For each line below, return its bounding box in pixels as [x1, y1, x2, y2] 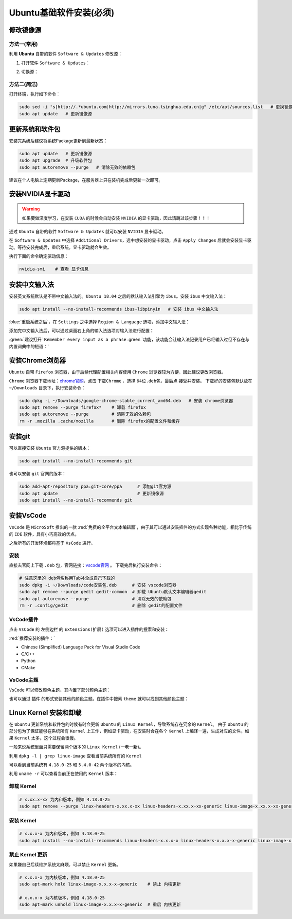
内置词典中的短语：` [9, 343, 49, 349]
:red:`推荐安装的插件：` [9, 635, 55, 641]
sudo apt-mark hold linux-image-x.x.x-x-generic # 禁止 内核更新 [19, 881, 181, 887]
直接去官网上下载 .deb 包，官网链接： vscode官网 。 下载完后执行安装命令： [9, 562, 163, 568]
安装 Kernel [9, 817, 36, 824]
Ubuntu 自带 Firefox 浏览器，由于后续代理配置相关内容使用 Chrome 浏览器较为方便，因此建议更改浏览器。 [9, 369, 226, 375]
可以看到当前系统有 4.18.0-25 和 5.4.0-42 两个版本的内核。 [9, 762, 135, 768]
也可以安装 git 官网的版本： [9, 471, 67, 477]
